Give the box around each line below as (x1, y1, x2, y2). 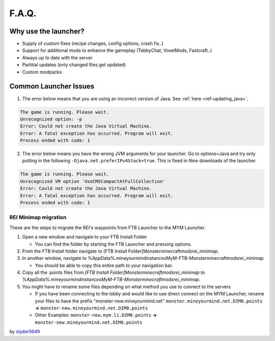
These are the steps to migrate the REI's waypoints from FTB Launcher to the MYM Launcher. (9, 224, 206, 231)
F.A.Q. (9, 8, 37, 19)
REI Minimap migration (9, 214, 67, 221)
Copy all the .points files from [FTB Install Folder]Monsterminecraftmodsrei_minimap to (22, 269, 205, 275)
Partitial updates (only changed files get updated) (22, 61, 126, 68)
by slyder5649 (9, 328, 40, 335)
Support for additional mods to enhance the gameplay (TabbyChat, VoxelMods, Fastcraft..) (22, 47, 212, 53)
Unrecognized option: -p (20, 116, 82, 122)
